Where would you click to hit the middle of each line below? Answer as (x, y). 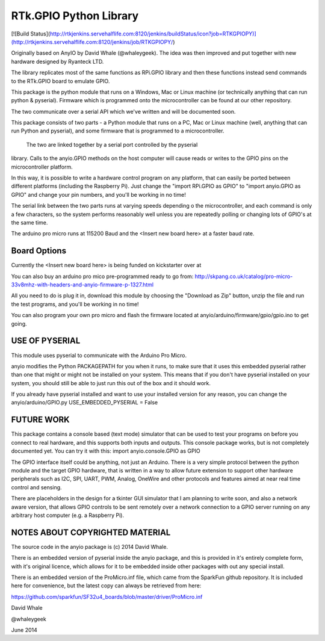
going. (19, 324)
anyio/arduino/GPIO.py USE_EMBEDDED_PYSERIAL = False (85, 403)
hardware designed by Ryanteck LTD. (57, 61)
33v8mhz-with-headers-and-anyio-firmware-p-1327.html (82, 285)
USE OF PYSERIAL (46, 341)
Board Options (39, 251)
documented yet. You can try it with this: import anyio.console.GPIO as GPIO (106, 451)
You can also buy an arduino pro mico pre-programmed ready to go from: (102, 276)
